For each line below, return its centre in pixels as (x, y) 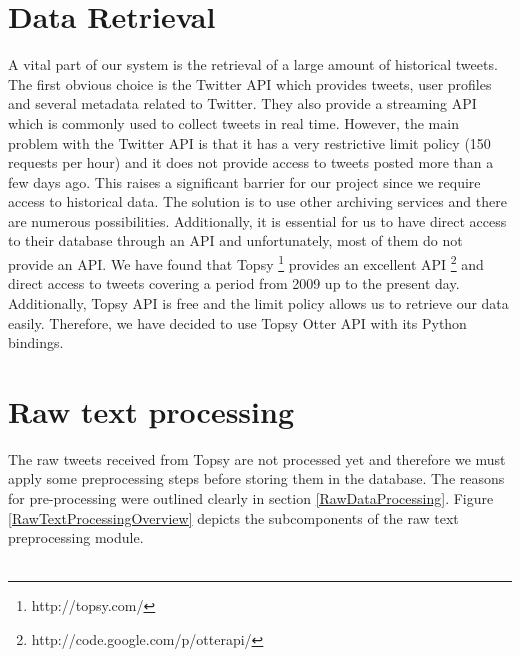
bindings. (36, 342)
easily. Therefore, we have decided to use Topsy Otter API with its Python (237, 322)
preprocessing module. (76, 537)
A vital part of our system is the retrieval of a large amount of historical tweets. (253, 64)
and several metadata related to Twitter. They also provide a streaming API (242, 103)
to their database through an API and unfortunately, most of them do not (235, 240)
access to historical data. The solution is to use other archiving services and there (257, 201)
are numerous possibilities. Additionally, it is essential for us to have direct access (257, 220)
